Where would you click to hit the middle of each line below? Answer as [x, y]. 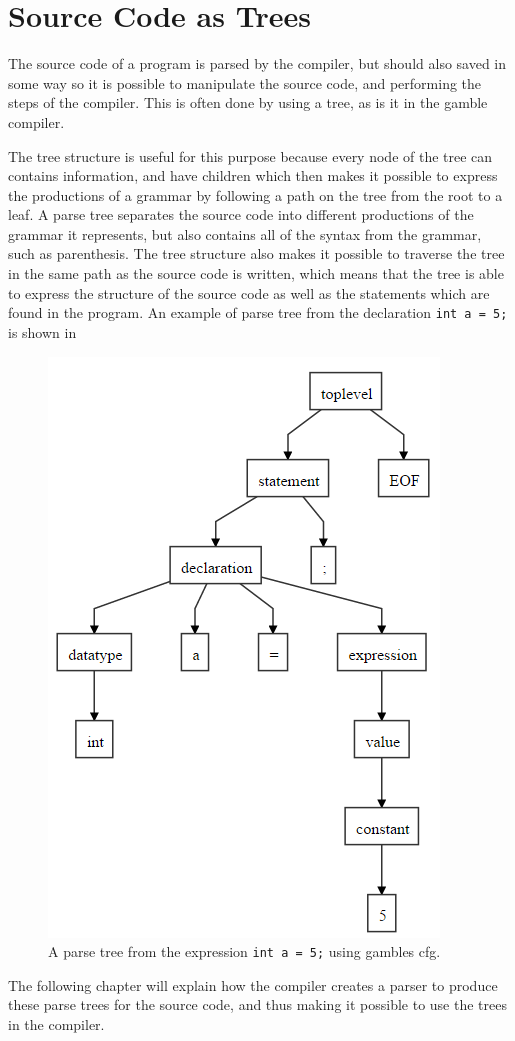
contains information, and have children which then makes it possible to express [253, 175]
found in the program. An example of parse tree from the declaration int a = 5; [258, 312]
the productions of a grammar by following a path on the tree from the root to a [255, 194]
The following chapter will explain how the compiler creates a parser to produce [253, 984]
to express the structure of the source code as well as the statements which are [249, 292]
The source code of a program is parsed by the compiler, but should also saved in [257, 63]
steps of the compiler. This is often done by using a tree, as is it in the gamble [248, 102]
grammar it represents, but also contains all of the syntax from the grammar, [245, 233]
